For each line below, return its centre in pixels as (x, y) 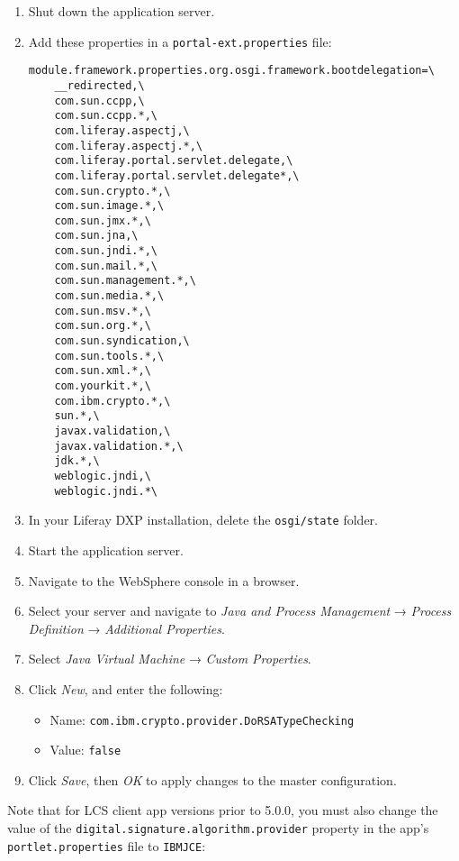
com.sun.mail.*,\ (106, 266)
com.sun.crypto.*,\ (112, 191)
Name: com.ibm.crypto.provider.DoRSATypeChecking (202, 719)
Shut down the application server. (121, 11)
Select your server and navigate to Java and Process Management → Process (240, 611)
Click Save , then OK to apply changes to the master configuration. (212, 779)
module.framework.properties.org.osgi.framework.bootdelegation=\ (231, 71)
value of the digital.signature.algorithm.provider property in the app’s (218, 828)
